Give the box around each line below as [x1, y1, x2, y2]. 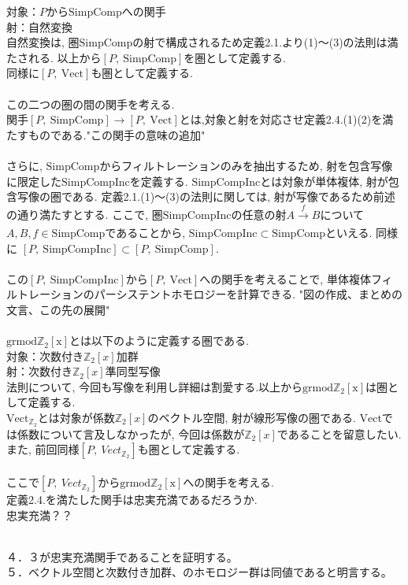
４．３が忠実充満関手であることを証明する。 [6, 548, 238, 565]
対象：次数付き [6, 347, 83, 364]
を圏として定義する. [184, 49, 286, 65]
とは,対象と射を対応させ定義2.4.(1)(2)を [179, 111, 383, 128]
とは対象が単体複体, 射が [260, 172, 388, 189]
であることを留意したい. [276, 425, 402, 442]
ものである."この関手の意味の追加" [28, 126, 206, 143]
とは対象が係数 [37, 409, 115, 426]
